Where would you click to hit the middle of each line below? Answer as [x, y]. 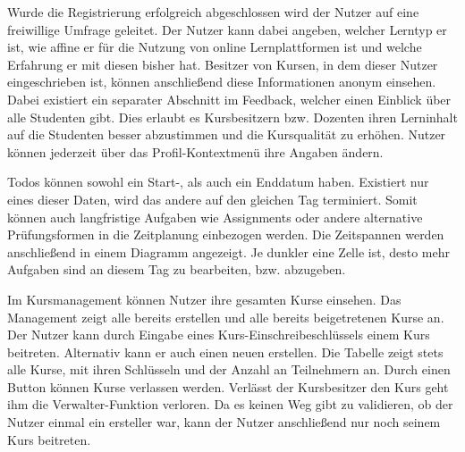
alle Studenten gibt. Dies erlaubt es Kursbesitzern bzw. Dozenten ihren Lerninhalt [232, 117]
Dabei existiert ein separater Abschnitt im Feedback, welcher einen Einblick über [229, 99]
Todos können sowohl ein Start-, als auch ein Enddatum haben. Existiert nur [218, 182]
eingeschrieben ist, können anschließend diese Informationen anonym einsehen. [222, 82]
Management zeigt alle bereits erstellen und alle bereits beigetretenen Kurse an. [226, 317]
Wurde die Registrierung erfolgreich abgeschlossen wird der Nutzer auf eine [213, 12]
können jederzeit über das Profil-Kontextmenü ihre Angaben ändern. [195, 151]
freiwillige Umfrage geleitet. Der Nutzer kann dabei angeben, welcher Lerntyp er [227, 29]
